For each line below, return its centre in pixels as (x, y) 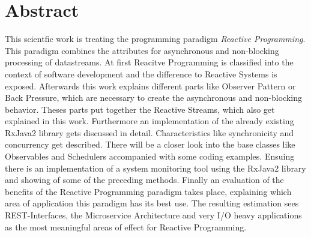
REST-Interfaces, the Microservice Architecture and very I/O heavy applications (153, 215)
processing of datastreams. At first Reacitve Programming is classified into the (149, 62)
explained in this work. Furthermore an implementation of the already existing (149, 121)
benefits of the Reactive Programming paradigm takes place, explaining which (148, 191)
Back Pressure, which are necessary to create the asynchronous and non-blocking (153, 97)
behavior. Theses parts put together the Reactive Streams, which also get (140, 109)
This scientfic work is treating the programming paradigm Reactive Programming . (155, 39)
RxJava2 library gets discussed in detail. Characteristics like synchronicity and (149, 132)
